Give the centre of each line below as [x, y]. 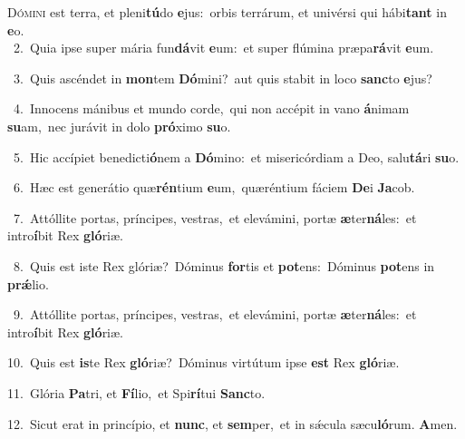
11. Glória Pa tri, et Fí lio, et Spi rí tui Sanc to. [136, 392]
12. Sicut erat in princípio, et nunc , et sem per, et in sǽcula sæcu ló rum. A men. [232, 423]
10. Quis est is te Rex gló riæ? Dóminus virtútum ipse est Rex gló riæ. [203, 362]
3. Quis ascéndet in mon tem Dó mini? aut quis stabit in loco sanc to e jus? [223, 78]
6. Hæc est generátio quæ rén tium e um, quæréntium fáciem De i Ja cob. [214, 187]
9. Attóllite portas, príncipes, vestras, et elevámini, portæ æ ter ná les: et [215, 314]
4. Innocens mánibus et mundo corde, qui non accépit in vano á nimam [211, 108]
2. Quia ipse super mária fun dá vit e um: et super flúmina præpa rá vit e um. [223, 48]
